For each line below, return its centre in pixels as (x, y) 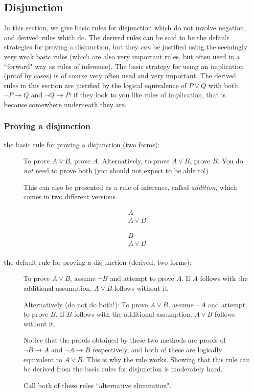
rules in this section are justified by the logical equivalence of (95, 85)
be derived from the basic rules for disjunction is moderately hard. (123, 369)
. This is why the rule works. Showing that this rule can (166, 359)
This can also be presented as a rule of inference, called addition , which (130, 187)
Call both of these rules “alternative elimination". (98, 385)
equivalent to (43, 359)
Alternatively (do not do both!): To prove (86, 304)
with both (223, 85)
